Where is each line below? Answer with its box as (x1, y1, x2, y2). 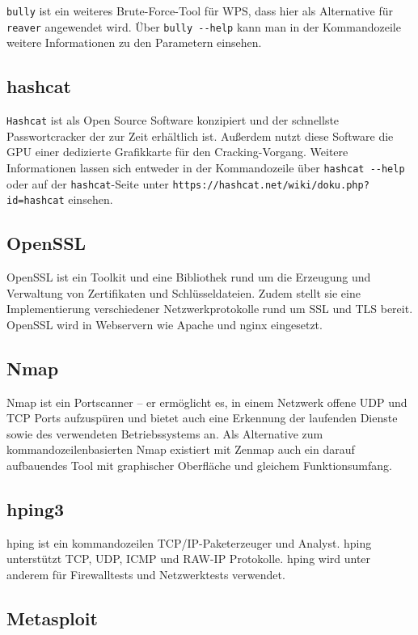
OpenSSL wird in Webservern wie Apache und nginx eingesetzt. (6, 315, 323, 332)
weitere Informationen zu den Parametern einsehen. (6, 34, 262, 51)
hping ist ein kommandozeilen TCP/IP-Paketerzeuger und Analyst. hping (6, 534, 372, 551)
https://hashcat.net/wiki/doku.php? (172, 179, 369, 191)
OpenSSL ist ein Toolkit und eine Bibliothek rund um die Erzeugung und (6, 269, 371, 286)
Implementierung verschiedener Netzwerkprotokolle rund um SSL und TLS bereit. (6, 300, 413, 317)
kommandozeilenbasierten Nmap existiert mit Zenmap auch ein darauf (6, 441, 355, 458)
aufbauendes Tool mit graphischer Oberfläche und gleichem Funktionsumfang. (6, 457, 392, 474)
